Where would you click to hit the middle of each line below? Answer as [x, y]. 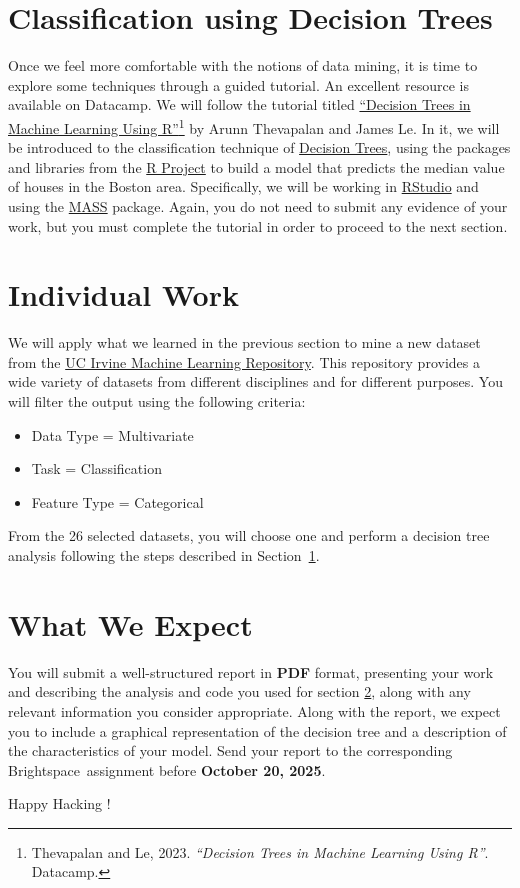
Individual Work [123, 294]
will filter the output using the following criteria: [157, 401]
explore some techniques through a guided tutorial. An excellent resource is [238, 84]
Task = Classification [96, 468]
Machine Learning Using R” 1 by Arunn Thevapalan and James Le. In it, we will [254, 126]
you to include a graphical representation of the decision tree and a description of [257, 730]
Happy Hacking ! [59, 803]
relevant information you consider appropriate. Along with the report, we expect [254, 710]
